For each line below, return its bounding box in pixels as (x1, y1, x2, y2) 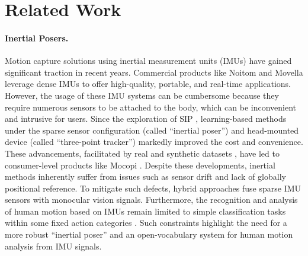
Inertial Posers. (5, 31, 69, 44)
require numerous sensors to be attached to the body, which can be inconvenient (5, 101, 297, 113)
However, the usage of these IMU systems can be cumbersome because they (5, 89, 279, 101)
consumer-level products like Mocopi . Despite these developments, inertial (5, 158, 275, 171)
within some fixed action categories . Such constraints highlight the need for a (5, 216, 287, 229)
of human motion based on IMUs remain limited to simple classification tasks (5, 205, 286, 217)
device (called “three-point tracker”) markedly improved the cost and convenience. (5, 135, 303, 148)
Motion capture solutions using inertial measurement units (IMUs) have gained (5, 54, 292, 67)
